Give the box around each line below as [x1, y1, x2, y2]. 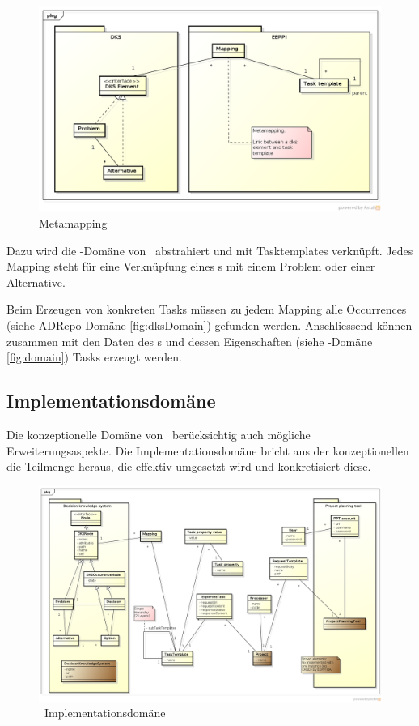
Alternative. [6, 273, 66, 290]
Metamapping [39, 215, 108, 231]
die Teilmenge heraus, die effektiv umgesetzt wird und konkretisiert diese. [6, 458, 371, 475]
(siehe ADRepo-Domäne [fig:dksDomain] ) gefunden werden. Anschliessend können [6, 316, 413, 333]
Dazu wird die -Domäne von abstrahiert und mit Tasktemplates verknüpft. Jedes [6, 241, 413, 258]
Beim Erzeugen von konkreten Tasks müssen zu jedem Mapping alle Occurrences [6, 301, 407, 318]
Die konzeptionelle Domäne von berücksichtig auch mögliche [6, 425, 311, 442]
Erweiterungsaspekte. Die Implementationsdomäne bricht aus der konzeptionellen [6, 442, 409, 459]
